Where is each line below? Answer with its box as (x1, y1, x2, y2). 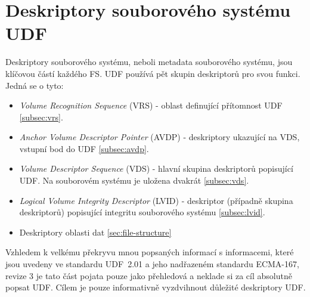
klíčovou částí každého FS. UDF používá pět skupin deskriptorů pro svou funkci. (5, 67, 300, 79)
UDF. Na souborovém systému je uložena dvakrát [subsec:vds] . (19, 174, 249, 187)
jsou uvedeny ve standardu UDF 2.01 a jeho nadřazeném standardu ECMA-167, (5, 258, 299, 270)
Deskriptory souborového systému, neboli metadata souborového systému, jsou (5, 55, 293, 68)
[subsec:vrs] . (19, 110, 63, 123)
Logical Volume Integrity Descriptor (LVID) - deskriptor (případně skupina (19, 194, 293, 206)
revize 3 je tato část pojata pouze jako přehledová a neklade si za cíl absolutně (5, 269, 292, 281)
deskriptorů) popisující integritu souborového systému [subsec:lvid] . (19, 206, 265, 218)
